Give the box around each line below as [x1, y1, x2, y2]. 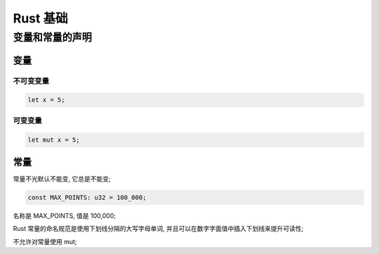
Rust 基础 [13, 11, 68, 26]
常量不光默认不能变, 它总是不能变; [13, 174, 112, 183]
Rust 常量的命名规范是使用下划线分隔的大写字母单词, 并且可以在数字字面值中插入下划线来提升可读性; [13, 224, 304, 233]
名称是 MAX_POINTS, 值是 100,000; [13, 211, 116, 220]
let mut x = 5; [27, 136, 80, 144]
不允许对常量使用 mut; [13, 237, 77, 246]
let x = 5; [27, 96, 65, 104]
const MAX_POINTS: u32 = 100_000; [27, 193, 147, 201]
